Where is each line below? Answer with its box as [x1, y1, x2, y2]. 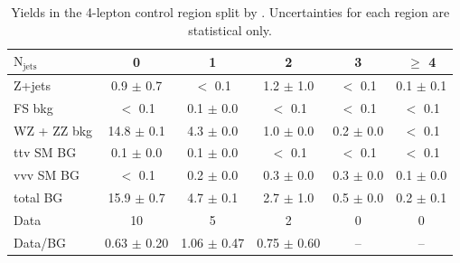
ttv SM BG [14, 143, 77, 162]
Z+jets [14, 75, 51, 94]
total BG [14, 188, 63, 207]
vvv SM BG [14, 165, 80, 184]
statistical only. [188, 20, 272, 39]
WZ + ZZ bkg [14, 120, 93, 139]
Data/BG [14, 232, 67, 251]
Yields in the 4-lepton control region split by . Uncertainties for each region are [11, 3, 450, 21]
